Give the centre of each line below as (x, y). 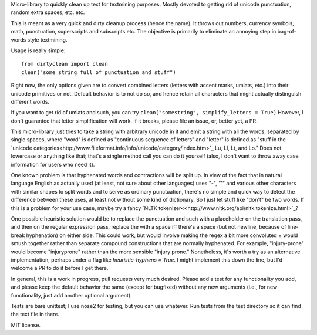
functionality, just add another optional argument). (71, 295)
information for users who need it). (53, 164)
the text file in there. (35, 314)
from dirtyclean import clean (65, 64)
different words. (30, 101)
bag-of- (287, 32)
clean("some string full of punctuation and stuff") (99, 72)
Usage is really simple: (38, 50)
